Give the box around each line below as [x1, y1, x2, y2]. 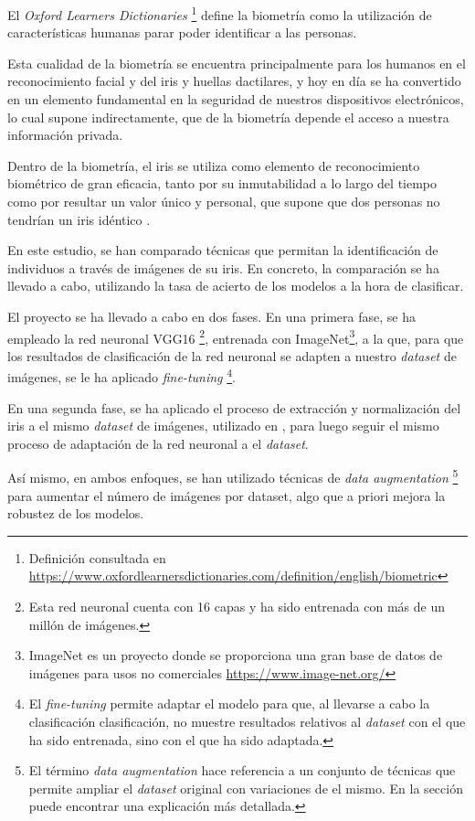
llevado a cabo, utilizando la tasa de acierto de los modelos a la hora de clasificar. [7, 276, 464, 295]
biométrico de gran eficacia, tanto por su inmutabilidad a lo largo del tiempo [7, 174, 438, 193]
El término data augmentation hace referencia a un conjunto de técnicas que [28, 761, 456, 780]
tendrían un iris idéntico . [7, 209, 151, 229]
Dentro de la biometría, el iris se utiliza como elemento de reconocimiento [7, 155, 420, 175]
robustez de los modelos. [7, 504, 144, 523]
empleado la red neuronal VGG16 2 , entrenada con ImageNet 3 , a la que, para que [7, 325, 464, 347]
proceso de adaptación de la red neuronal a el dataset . [7, 433, 309, 453]
